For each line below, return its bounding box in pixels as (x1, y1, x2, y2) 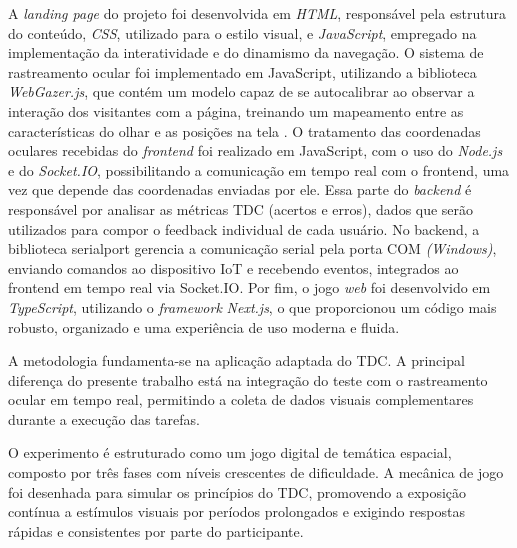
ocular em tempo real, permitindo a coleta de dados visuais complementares (8, 389, 474, 410)
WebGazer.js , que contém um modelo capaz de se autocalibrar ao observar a (8, 81, 475, 102)
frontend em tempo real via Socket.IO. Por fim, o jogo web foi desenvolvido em (8, 277, 491, 298)
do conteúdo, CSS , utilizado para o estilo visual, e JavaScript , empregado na (8, 22, 477, 43)
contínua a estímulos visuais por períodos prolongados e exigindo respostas (8, 501, 466, 522)
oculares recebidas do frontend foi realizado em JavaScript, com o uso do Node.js (8, 140, 503, 161)
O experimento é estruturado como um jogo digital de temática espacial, (8, 442, 452, 463)
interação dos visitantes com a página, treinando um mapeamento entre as (8, 100, 464, 121)
